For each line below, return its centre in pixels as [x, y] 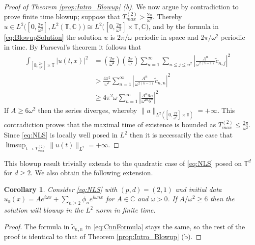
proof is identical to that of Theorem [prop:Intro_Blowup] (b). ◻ [103, 236]
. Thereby [168, 16]
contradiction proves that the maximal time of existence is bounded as [110, 124]
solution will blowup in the [44, 210]
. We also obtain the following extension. [92, 173]
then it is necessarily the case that [181, 135]
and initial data [198, 189]
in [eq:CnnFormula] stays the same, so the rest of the [165, 226]
